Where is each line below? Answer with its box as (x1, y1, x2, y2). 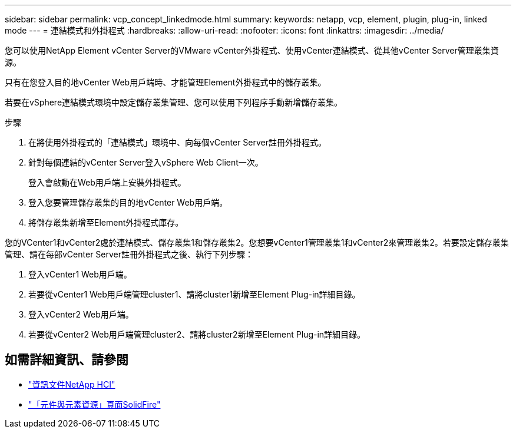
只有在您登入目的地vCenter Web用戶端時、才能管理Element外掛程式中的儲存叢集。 (5, 77, 326, 87)
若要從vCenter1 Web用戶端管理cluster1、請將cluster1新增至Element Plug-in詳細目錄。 (28, 289, 360, 299)
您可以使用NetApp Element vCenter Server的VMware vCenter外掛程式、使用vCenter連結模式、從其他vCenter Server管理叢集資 (5, 45, 499, 55)
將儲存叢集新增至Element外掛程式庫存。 (28, 217, 184, 227)
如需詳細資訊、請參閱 (5, 352, 128, 368)
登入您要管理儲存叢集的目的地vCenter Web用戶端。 (28, 197, 228, 207)
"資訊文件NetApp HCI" (28, 379, 115, 389)
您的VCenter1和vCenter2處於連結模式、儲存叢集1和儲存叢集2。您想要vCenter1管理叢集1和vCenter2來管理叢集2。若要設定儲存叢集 (5, 237, 509, 247)
